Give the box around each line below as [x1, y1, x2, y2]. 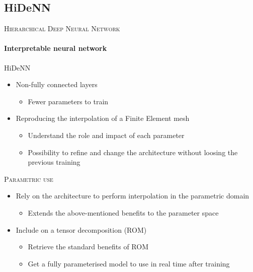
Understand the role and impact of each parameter [28, 129, 185, 140]
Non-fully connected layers [16, 79, 98, 90]
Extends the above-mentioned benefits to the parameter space [28, 207, 219, 218]
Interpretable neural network [4, 43, 107, 53]
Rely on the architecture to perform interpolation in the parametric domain [16, 190, 249, 201]
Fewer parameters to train [28, 96, 109, 106]
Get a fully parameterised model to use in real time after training [28, 258, 230, 268]
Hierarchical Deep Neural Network [4, 23, 120, 34]
